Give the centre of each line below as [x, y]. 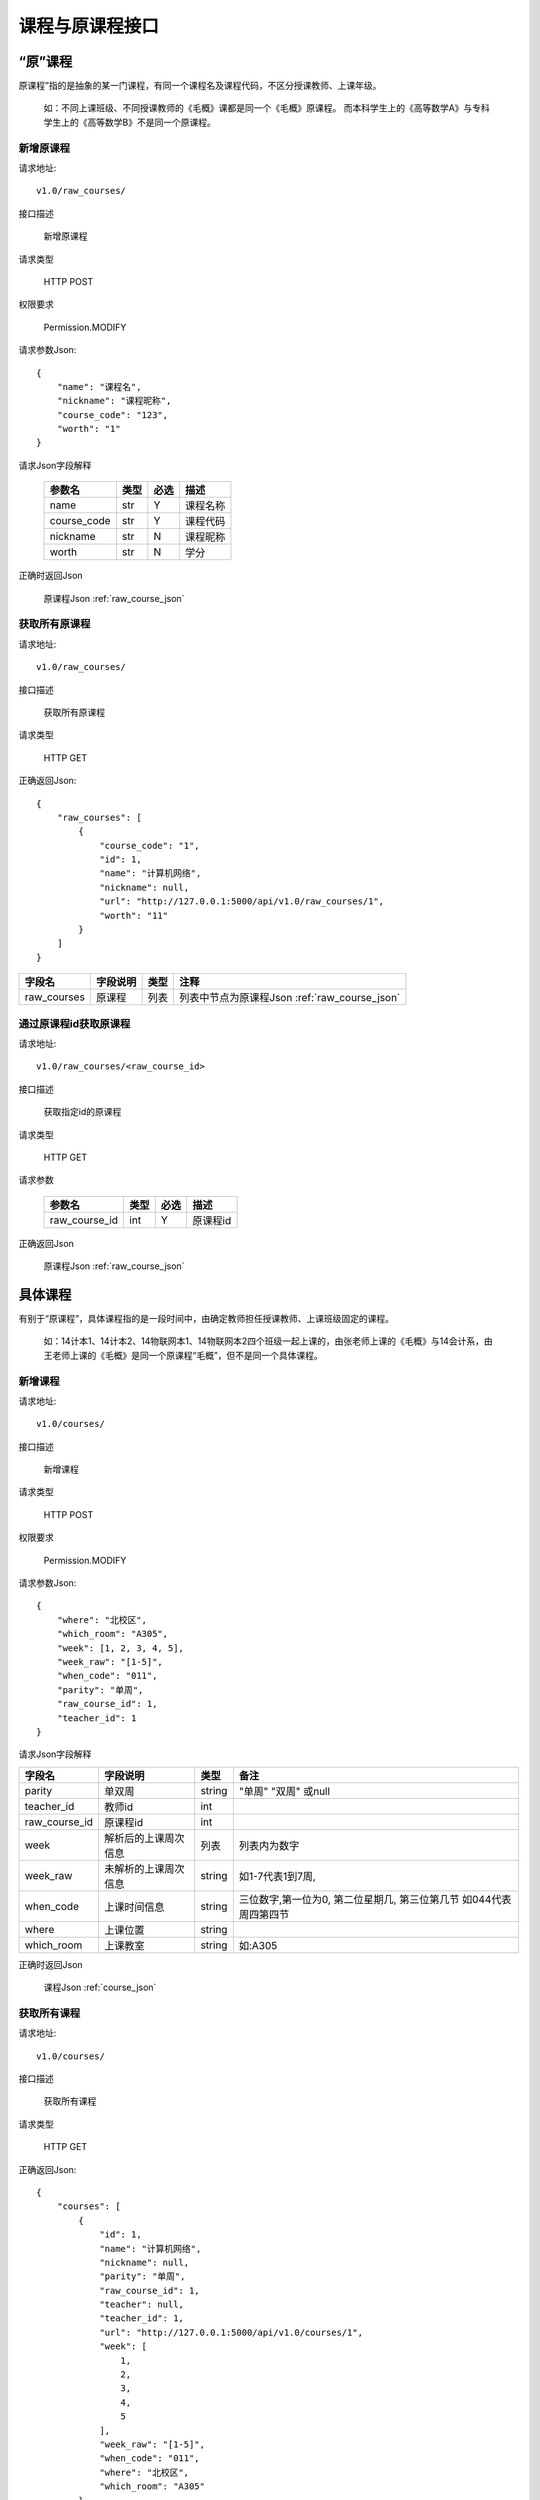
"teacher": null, [142, 2304]
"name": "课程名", [99, 386]
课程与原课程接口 [89, 26]
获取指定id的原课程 [82, 1112]
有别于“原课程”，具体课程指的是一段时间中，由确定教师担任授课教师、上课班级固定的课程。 [206, 1318]
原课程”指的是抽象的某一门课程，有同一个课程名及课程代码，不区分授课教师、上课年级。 [200, 86]
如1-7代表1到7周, [277, 1876]
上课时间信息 [134, 1907]
